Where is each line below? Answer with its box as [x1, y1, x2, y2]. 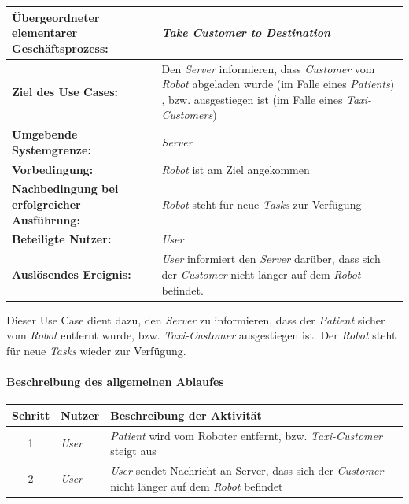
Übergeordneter [12, 9, 100, 25]
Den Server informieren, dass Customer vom [161, 60, 375, 76]
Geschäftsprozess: [12, 39, 109, 56]
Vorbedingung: [12, 161, 94, 177]
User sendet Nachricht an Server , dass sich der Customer [110, 461, 384, 478]
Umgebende [12, 126, 78, 143]
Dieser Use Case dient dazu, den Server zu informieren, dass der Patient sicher [6, 311, 385, 328]
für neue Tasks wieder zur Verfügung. [6, 342, 186, 358]
